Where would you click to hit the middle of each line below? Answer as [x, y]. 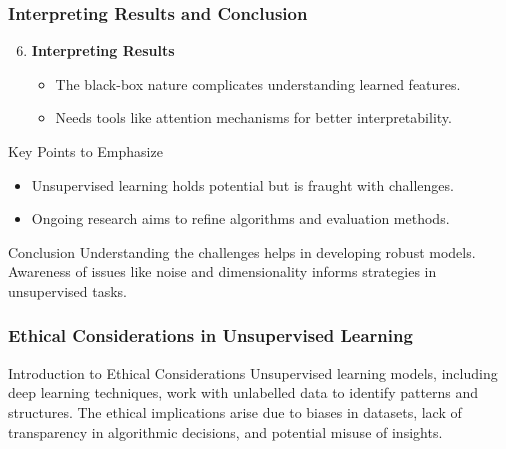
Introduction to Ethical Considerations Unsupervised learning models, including [253, 372]
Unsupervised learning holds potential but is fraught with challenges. [242, 184]
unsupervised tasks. [67, 290]
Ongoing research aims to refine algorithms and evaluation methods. [240, 218]
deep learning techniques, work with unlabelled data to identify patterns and [243, 392]
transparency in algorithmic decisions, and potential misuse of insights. [225, 431]
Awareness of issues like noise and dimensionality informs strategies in [222, 271]
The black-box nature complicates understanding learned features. [258, 83]
